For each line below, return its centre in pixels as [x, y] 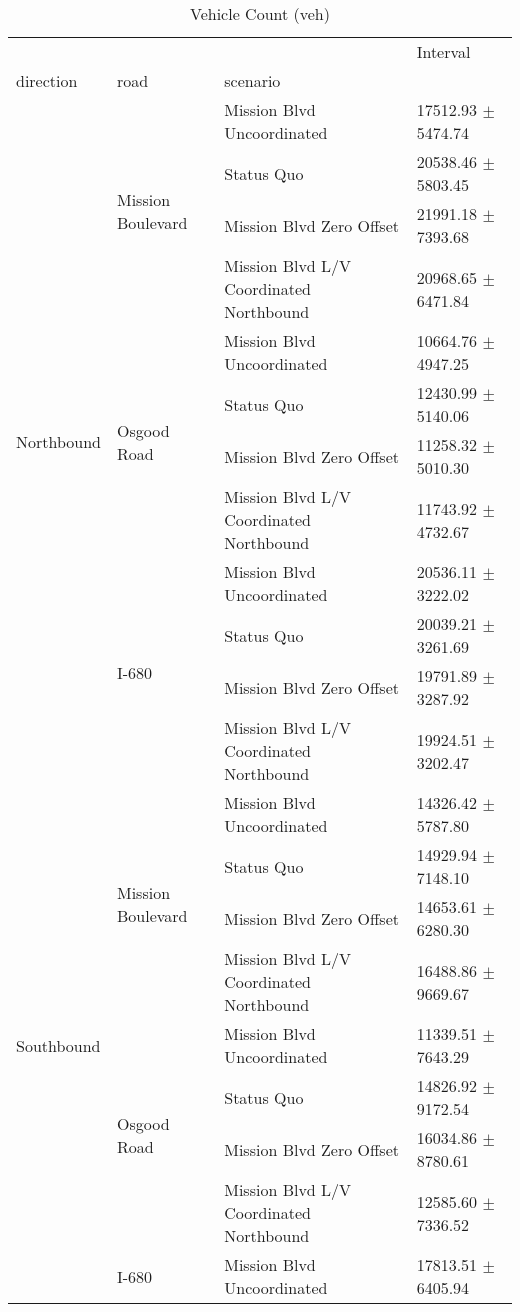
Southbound [58, 1045]
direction [47, 80]
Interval [443, 51]
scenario [252, 80]
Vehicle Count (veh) [259, 13]
